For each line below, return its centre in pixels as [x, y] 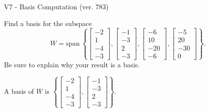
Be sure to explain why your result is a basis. [72, 64]
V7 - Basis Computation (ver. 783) [56, 6]
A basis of [19, 91]
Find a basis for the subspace [48, 23]
